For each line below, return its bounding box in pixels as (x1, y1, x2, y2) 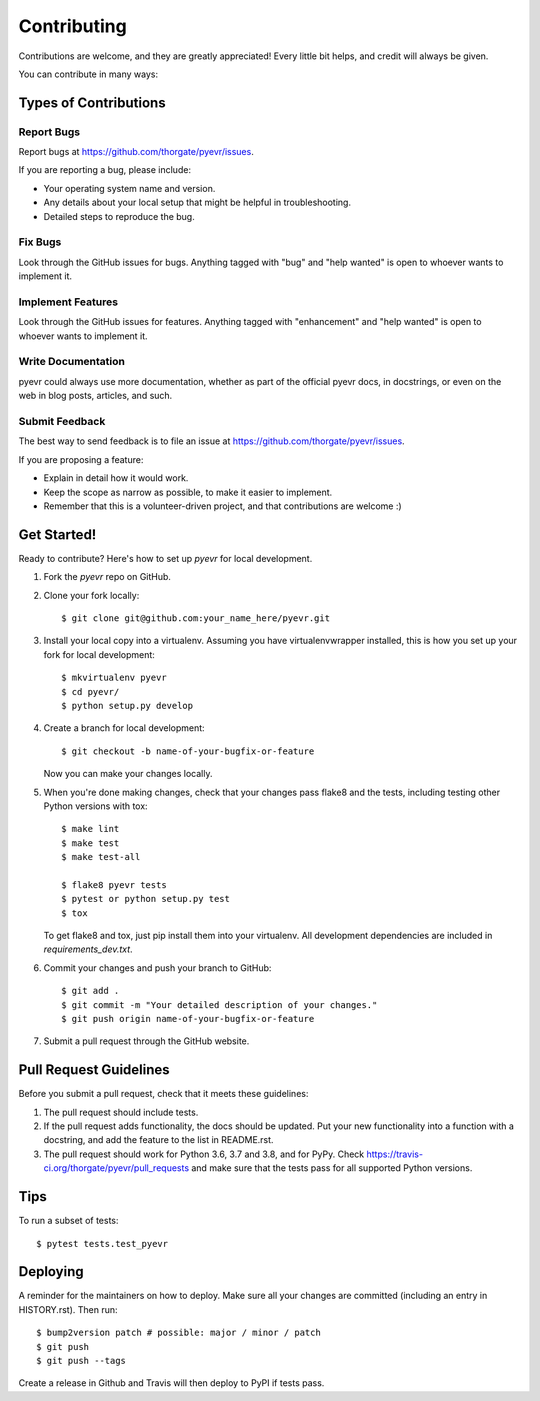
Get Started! (18, 526, 97, 543)
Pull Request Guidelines (18, 1061, 170, 1079)
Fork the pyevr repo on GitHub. (43, 571, 172, 583)
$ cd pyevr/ (61, 686, 120, 697)
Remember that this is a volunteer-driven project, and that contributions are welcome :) (43, 500, 402, 512)
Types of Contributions (18, 94, 166, 111)
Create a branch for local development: (43, 722, 205, 734)
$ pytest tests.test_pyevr (36, 1238, 169, 1249)
